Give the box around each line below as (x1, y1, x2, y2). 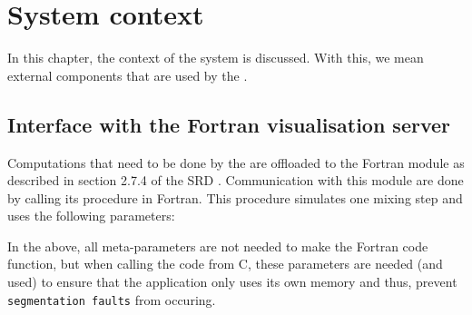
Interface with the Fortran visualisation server (7, 110, 451, 138)
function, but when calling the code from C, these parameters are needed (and (7, 254, 443, 273)
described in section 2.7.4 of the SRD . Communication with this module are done (7, 171, 464, 190)
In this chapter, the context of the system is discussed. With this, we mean (7, 48, 424, 67)
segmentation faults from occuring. (7, 290, 216, 309)
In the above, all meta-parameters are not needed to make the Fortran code (7, 236, 428, 255)
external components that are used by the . (7, 65, 248, 84)
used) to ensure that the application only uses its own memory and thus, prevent (7, 272, 457, 291)
